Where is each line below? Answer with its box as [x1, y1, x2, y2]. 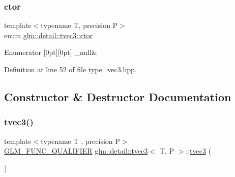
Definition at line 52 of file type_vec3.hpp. [4, 64, 137, 74]
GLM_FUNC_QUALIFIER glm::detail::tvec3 [4, 145, 148, 156]
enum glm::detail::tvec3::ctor [4, 29, 93, 40]
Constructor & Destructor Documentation [4, 88, 231, 104]
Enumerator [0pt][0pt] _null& [4, 47, 97, 57]
